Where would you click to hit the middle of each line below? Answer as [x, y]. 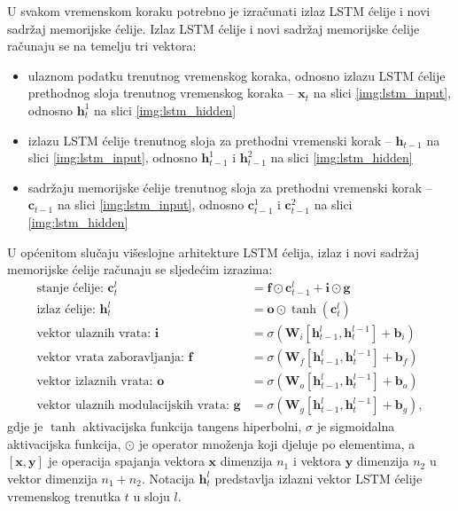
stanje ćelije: [70, 288]
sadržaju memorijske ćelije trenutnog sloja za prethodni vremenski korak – [230, 187]
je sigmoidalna [356, 426]
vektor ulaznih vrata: [94, 334]
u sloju [151, 495]
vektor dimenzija [52, 478]
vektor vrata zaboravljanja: [110, 358]
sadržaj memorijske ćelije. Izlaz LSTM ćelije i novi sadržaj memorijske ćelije [213, 28]
